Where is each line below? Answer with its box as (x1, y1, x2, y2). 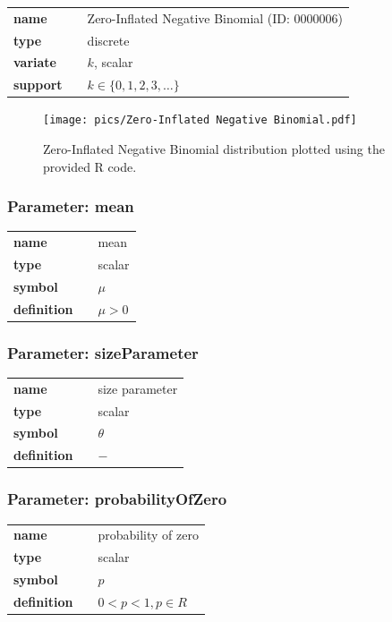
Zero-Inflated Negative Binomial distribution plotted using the (43, 140, 385, 158)
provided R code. (43, 157, 137, 175)
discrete (87, 30, 130, 49)
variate (13, 53, 56, 72)
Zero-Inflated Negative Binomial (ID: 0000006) (87, 8, 344, 27)
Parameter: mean (7, 195, 134, 217)
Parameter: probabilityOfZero (7, 488, 227, 510)
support (13, 75, 63, 94)
